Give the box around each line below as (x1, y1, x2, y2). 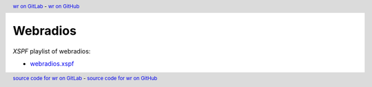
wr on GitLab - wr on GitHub (12, 3, 80, 10)
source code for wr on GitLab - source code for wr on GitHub (12, 75, 158, 82)
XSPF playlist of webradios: (12, 47, 91, 55)
